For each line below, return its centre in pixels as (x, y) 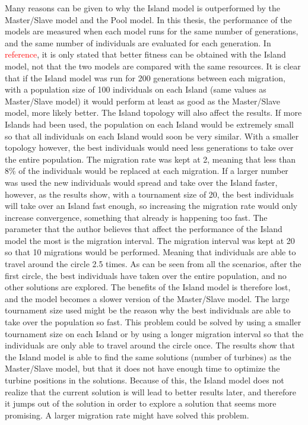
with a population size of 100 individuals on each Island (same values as (136, 89)
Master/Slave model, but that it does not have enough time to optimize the (142, 368)
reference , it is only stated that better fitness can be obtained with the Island (145, 54)
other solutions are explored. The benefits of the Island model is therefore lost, (148, 287)
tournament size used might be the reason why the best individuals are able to (148, 310)
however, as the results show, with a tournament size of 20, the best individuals (150, 194)
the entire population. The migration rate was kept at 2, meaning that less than (150, 159)
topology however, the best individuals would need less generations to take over (149, 148)
